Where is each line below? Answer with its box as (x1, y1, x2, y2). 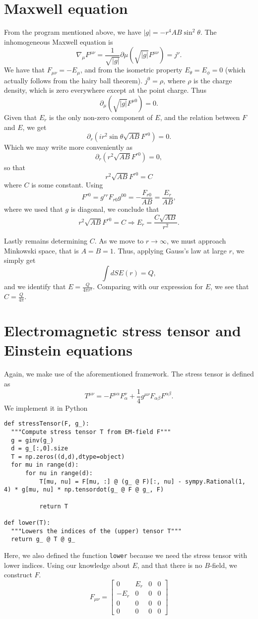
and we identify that (4, 281, 66, 292)
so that (4, 162, 25, 172)
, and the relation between (160, 112, 240, 122)
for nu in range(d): (25, 470, 93, 477)
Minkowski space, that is (4, 245, 79, 255)
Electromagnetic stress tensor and (4, 320, 241, 341)
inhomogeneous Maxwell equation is (4, 36, 113, 47)
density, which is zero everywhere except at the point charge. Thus (4, 85, 206, 95)
